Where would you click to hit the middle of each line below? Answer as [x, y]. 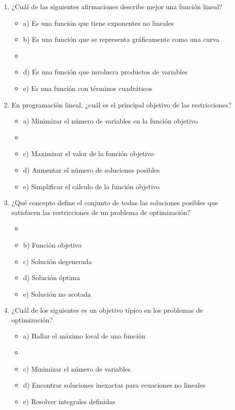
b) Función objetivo [52, 244]
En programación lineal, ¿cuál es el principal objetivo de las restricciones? [121, 104]
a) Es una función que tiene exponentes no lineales [99, 23]
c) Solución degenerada [57, 261]
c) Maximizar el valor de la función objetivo [89, 153]
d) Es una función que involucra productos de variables [105, 72]
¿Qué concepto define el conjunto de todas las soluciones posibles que [115, 203]
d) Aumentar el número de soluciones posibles [91, 169]
